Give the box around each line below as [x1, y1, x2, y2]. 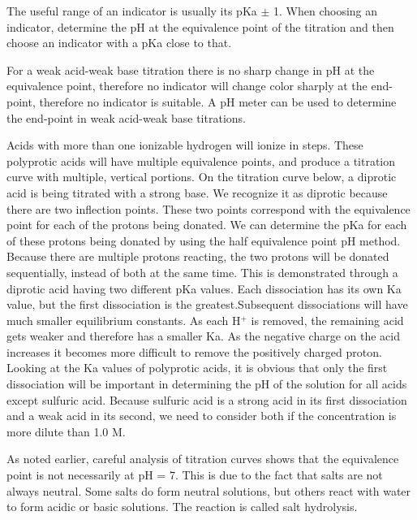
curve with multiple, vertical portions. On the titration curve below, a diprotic [6, 168, 397, 185]
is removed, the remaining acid [251, 311, 404, 328]
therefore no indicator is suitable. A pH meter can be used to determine [39, 93, 397, 110]
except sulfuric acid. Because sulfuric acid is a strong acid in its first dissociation [6, 391, 407, 408]
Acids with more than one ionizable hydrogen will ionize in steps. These [6, 136, 363, 154]
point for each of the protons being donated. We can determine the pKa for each [6, 216, 407, 233]
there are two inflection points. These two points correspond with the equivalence [6, 200, 411, 217]
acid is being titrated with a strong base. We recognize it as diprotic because [6, 184, 388, 201]
